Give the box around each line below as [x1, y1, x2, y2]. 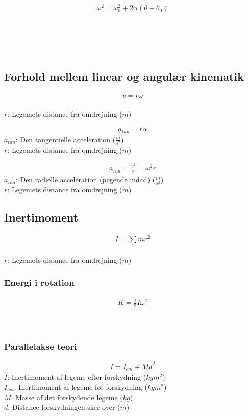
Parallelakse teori [4, 340, 77, 353]
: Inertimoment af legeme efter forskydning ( [7, 372, 146, 382]
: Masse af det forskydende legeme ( [11, 391, 123, 402]
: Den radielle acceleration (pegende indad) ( [15, 174, 156, 185]
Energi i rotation [4, 276, 75, 289]
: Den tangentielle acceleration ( [15, 134, 116, 144]
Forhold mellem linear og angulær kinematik [4, 68, 244, 84]
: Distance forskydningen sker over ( [8, 402, 120, 412]
